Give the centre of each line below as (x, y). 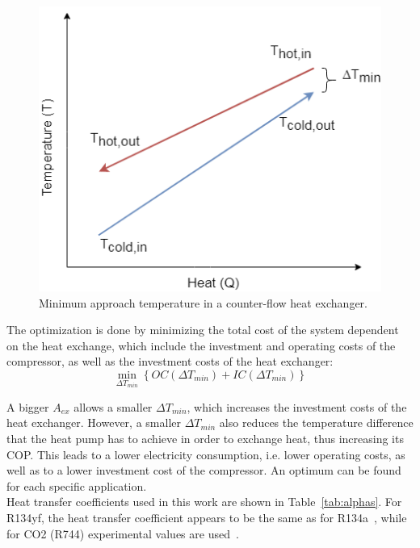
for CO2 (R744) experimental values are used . (123, 533)
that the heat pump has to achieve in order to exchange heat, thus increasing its (205, 439)
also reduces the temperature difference (316, 423)
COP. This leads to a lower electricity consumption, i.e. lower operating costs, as (206, 454)
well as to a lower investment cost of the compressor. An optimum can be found (204, 470)
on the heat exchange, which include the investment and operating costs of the (201, 345)
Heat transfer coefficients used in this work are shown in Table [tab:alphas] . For (204, 502)
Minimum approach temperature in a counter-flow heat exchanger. (203, 302)
